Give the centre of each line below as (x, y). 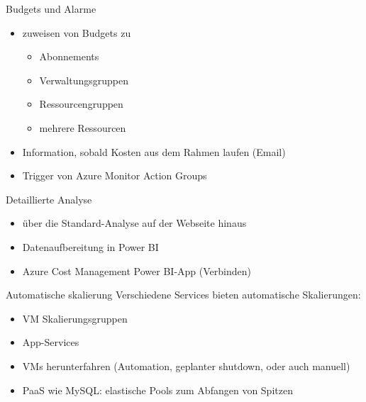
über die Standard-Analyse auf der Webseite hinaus (134, 223)
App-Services (51, 342)
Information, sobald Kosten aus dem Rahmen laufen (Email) (154, 151)
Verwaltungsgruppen (84, 80)
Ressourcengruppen (81, 104)
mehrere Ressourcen (83, 127)
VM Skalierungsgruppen (75, 318)
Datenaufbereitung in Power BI (90, 246)
